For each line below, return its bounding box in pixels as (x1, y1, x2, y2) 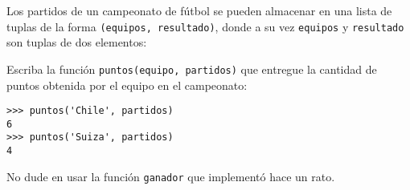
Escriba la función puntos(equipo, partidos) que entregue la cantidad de (6, 60, 377, 77)
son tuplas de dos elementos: (6, 34, 147, 51)
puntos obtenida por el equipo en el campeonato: (6, 76, 248, 93)
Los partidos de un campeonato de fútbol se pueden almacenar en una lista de (6, 2, 392, 18)
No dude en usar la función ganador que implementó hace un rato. (6, 168, 335, 184)
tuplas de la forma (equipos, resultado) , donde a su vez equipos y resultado (6, 18, 404, 34)
